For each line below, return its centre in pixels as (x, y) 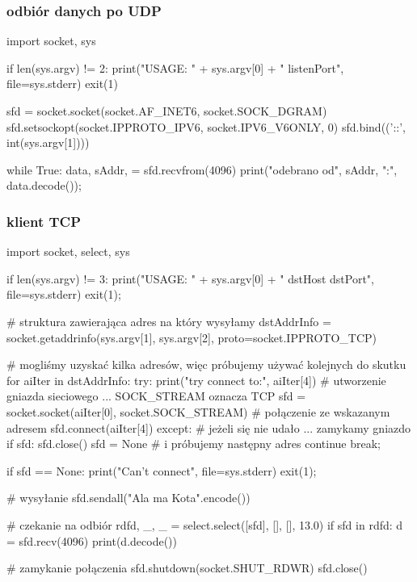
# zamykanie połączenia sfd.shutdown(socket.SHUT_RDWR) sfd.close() (187, 568)
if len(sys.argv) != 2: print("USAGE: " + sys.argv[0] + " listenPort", (175, 67)
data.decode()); (44, 185)
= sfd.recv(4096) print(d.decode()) (92, 540)
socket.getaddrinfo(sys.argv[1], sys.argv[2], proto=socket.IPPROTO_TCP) (192, 337)
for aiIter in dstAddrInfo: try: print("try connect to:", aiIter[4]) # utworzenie (196, 380)
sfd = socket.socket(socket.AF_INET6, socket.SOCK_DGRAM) (167, 111)
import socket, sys (51, 41)
